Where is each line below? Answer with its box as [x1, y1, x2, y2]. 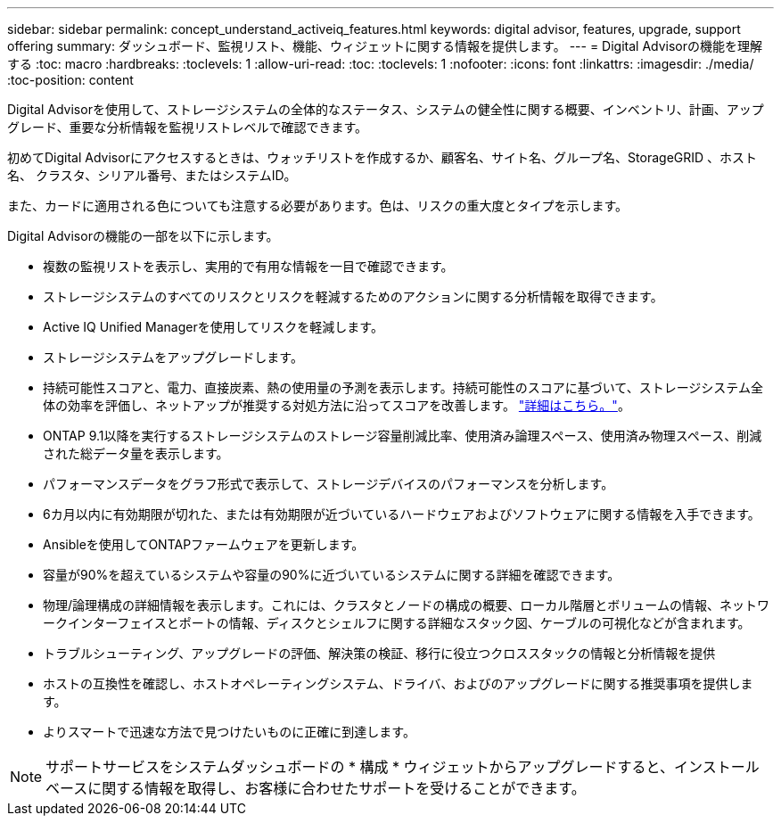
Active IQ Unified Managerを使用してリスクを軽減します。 [43, 319, 383, 334]
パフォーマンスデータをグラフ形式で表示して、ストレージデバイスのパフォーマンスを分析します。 [43, 476, 614, 491]
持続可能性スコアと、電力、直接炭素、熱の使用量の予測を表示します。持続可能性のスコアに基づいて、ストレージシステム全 [43, 380, 763, 395]
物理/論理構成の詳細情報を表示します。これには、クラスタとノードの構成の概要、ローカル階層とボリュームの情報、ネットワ [43, 597, 769, 613]
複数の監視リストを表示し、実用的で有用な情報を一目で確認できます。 [43, 259, 454, 274]
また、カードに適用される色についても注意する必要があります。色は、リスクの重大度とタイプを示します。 [7, 198, 629, 213]
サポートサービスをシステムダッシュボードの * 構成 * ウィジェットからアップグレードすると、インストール [45, 758, 760, 776]
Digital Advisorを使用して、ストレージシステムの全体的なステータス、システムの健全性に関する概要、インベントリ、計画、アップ [7, 102, 764, 117]
